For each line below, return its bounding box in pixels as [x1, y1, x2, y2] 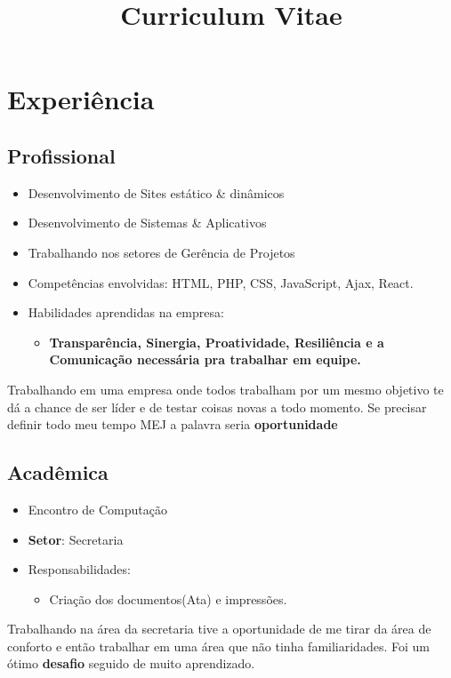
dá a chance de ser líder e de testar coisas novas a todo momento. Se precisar [7, 397, 427, 416]
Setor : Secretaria [28, 530, 124, 548]
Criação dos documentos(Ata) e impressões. [49, 589, 287, 608]
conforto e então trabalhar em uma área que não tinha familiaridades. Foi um [7, 636, 430, 655]
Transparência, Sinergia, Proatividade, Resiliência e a [49, 332, 384, 351]
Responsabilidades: [28, 560, 131, 578]
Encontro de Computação [28, 499, 167, 518]
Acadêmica [7, 459, 109, 486]
